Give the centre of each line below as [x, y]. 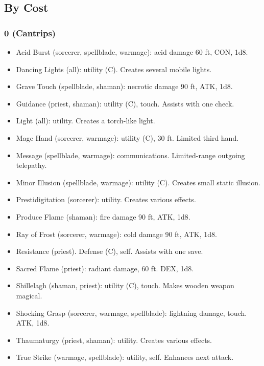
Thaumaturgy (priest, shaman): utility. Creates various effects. [114, 340]
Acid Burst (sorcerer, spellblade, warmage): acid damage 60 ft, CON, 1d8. [132, 52]
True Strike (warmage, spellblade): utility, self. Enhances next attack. [125, 357]
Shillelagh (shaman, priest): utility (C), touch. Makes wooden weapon [125, 285]
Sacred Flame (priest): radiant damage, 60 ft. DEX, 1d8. [105, 268]
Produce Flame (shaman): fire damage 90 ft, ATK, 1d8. [103, 216]
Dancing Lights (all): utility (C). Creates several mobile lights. [114, 69]
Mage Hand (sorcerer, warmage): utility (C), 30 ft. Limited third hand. [127, 137]
